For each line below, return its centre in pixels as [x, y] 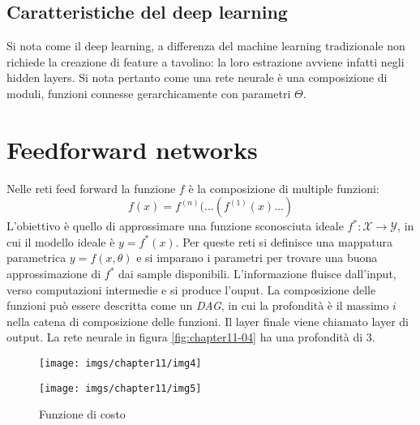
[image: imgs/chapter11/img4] [120, 364]
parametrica [36, 258]
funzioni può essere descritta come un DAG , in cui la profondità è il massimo [198, 305]
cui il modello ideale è [61, 241]
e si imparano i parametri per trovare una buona [257, 258]
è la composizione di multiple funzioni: [284, 188]
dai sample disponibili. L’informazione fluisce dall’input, [257, 274]
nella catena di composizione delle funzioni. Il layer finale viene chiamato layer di [208, 321]
